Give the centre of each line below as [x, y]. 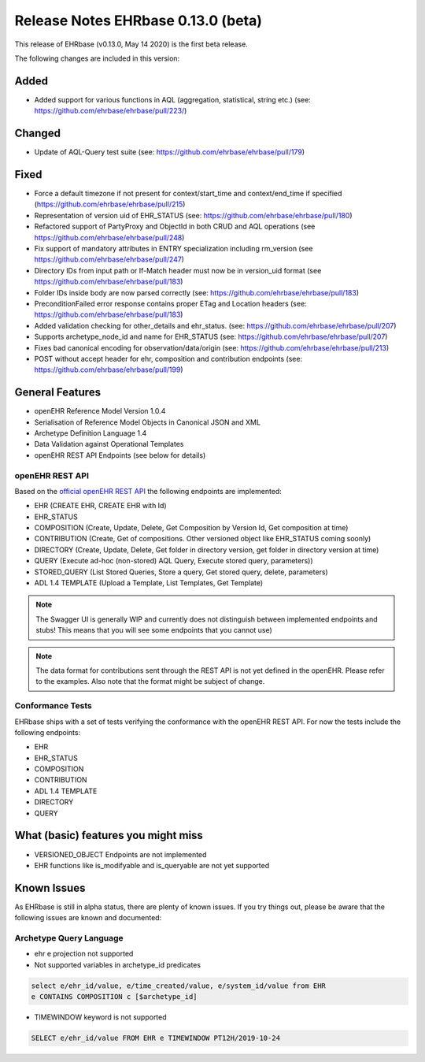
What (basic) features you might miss [109, 835]
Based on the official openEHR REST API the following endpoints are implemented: [148, 491]
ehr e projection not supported [84, 954]
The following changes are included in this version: [97, 58]
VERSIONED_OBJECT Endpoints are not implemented [120, 854]
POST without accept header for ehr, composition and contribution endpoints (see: [168, 358]
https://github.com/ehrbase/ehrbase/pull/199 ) [109, 369]
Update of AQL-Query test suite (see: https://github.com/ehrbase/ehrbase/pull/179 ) [169, 152]
